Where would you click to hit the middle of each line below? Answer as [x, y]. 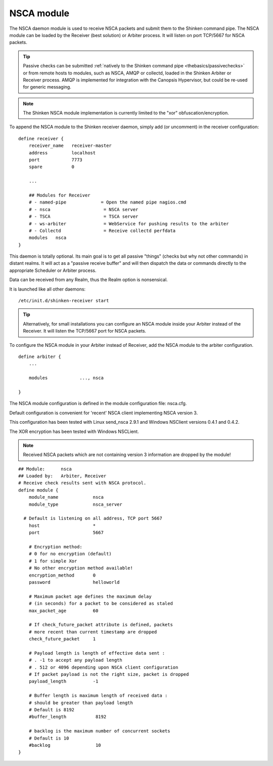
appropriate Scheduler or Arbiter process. [53, 270]
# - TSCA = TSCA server [83, 217]
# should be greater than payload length [81, 703]
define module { [38, 490]
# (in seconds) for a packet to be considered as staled [101, 603]
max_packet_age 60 [63, 611]
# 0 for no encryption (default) [70, 554]
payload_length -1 [63, 681]
